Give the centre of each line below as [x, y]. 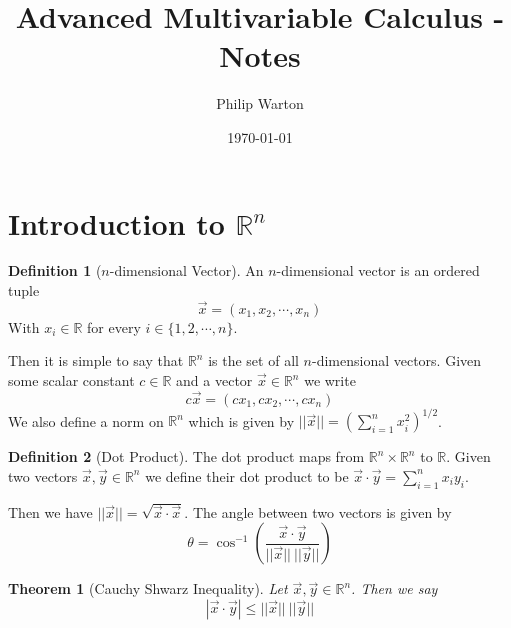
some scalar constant [71, 380]
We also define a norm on [86, 420]
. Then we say [394, 588]
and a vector [214, 380]
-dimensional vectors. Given [396, 360]
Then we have [50, 511]
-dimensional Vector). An [186, 270]
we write [330, 380]
